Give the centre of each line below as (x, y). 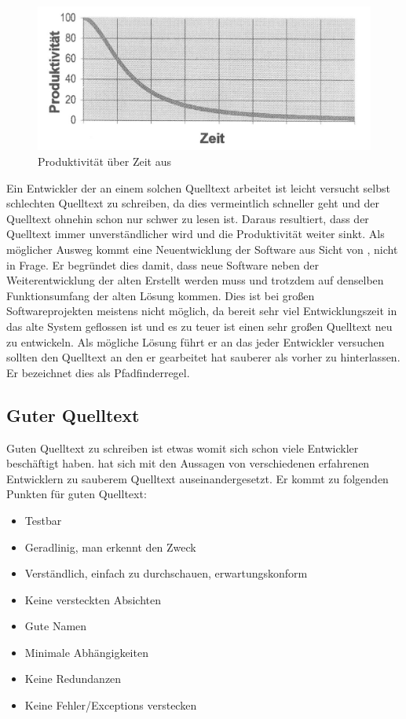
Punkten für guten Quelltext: (77, 494)
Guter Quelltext (73, 415)
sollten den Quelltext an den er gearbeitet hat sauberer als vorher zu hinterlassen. (203, 357)
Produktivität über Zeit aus (104, 161)
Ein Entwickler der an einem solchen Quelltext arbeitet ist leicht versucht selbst (198, 187)
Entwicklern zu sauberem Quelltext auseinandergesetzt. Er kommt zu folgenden (198, 478)
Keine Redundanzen (73, 679)
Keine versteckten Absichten (93, 599)
